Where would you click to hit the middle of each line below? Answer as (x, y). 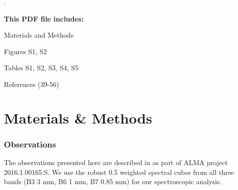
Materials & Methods (78, 117)
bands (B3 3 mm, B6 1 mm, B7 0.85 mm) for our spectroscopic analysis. (113, 181)
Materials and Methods (39, 35)
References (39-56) (32, 84)
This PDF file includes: (44, 18)
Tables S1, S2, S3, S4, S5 (41, 68)
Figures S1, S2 (25, 51)
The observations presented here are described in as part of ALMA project (116, 162)
